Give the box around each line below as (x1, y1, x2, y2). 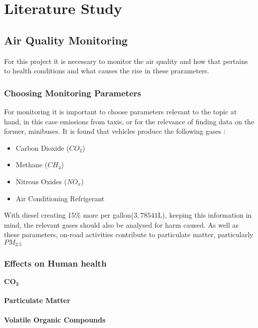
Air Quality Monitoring (4, 32, 128, 47)
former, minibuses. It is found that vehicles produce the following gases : (4, 126, 226, 136)
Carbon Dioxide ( (15, 142, 69, 153)
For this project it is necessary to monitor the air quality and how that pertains (4, 55, 248, 66)
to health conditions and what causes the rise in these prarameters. (4, 65, 210, 76)
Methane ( (15, 159, 48, 170)
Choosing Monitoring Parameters (4, 86, 141, 99)
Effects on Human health (4, 257, 107, 270)
